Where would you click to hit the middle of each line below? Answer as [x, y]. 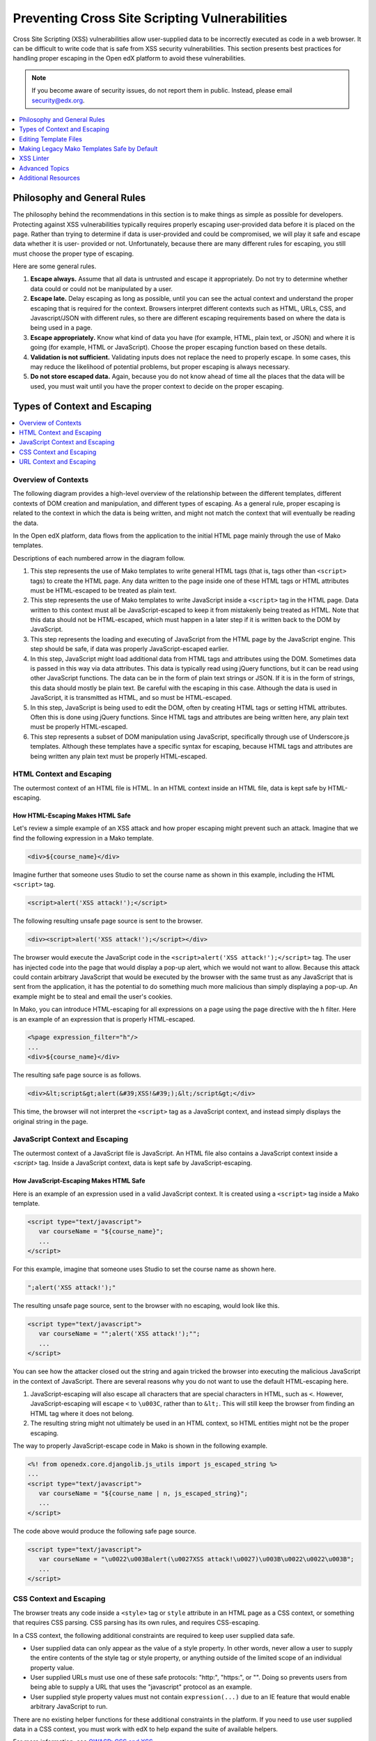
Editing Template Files [51, 139]
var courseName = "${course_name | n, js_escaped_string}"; [143, 1493]
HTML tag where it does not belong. [82, 1413]
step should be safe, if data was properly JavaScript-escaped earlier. [130, 649]
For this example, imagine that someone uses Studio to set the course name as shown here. [144, 1269]
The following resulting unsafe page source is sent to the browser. [108, 921]
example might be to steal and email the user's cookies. [93, 997]
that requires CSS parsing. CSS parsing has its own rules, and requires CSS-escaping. [136, 1623]
